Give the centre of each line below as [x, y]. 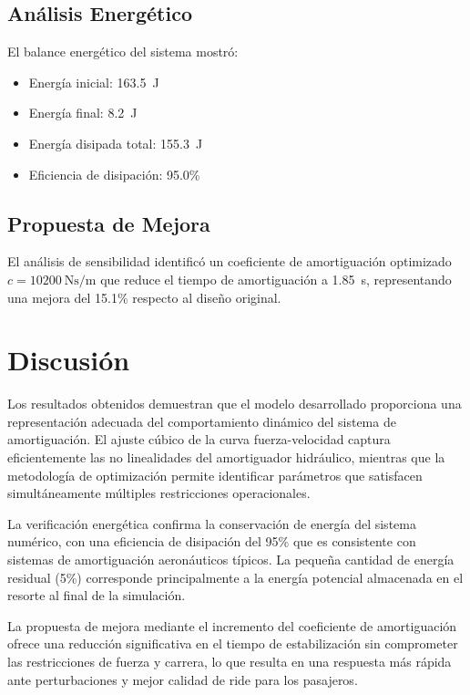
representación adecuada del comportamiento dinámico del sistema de [202, 421]
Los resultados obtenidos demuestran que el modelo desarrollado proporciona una [235, 404]
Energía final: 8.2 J [83, 113]
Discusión [69, 360]
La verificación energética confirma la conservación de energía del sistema [212, 523]
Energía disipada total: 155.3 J [116, 143]
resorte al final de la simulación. [97, 595]
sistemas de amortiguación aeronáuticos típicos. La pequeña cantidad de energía [231, 560]
